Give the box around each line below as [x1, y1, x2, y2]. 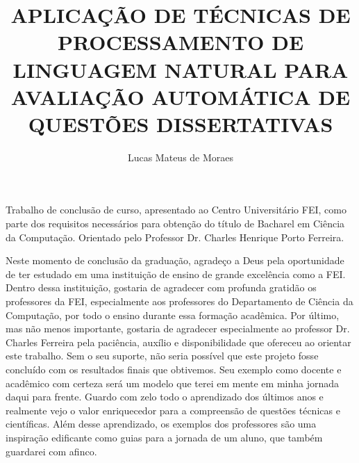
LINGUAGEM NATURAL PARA [12, 55, 349, 83]
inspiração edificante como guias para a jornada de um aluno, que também [6, 430, 323, 444]
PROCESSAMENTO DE [57, 28, 304, 56]
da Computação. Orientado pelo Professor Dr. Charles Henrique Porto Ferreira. [6, 229, 344, 244]
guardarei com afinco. [6, 444, 97, 458]
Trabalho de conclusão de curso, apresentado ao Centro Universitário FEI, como [6, 202, 347, 217]
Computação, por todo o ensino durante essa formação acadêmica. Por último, [6, 307, 340, 322]
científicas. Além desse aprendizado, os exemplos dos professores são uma [6, 416, 317, 431]
